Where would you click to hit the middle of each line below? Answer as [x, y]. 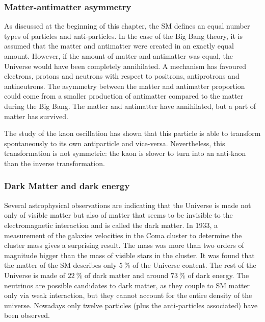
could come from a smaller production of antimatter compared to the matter [124, 96]
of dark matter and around [127, 275]
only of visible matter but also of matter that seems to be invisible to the [118, 215]
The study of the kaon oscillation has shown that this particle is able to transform [132, 133]
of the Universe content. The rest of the [194, 265]
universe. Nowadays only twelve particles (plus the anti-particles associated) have [131, 305]
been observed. [27, 315]
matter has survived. [36, 116]
